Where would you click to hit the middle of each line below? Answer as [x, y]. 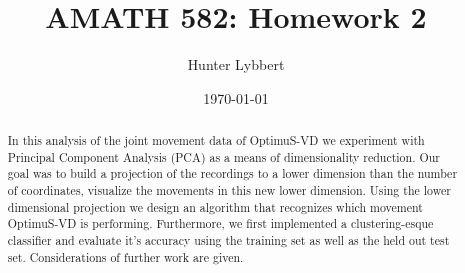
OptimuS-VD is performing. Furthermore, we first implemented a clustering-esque [220, 223]
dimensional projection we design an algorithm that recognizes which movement [215, 206]
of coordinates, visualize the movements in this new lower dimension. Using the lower [229, 190]
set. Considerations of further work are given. [125, 256]
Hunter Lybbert [236, 64]
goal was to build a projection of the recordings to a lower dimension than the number [232, 173]
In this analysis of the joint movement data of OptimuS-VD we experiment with [216, 140]
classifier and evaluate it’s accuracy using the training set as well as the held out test [228, 240]
